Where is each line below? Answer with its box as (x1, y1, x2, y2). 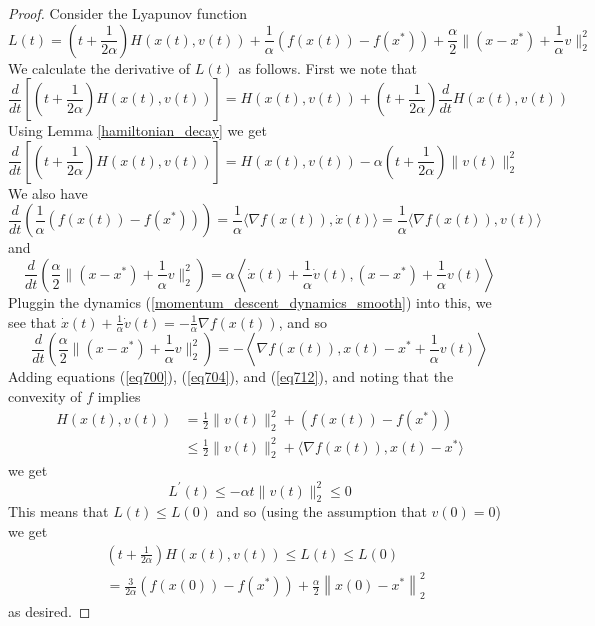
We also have (8, 182, 88, 203)
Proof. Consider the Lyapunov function (8, 3, 248, 23)
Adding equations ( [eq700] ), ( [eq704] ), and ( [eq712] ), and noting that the (8, 366, 454, 387)
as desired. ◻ (8, 600, 91, 621)
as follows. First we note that (238, 57, 417, 78)
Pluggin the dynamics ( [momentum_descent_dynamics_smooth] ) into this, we (8, 291, 492, 312)
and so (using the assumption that (216, 501, 427, 522)
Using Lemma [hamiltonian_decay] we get (8, 120, 267, 141)
